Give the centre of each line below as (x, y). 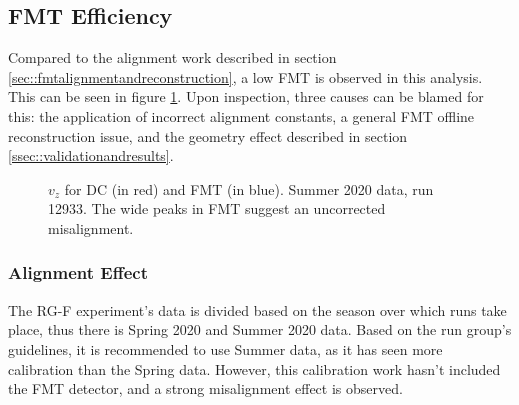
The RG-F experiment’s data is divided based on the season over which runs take (257, 309)
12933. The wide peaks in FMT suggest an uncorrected (217, 208)
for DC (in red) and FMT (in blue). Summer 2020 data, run (249, 188)
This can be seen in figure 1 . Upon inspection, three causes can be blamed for (246, 96)
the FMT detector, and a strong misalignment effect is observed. (205, 388)
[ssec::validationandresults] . (91, 155)
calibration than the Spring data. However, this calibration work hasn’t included (254, 368)
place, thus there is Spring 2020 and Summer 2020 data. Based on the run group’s (260, 329)
